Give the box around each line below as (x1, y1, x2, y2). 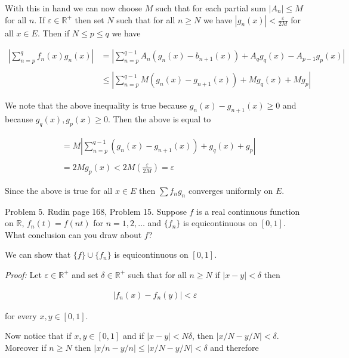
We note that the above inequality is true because (5, 99, 187, 112)
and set (72, 268, 98, 280)
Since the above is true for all (5, 184, 113, 196)
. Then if (37, 26, 70, 39)
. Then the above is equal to (107, 113, 211, 125)
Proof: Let (5, 268, 42, 280)
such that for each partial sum (155, 2, 266, 14)
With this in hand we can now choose (5, 2, 142, 14)
